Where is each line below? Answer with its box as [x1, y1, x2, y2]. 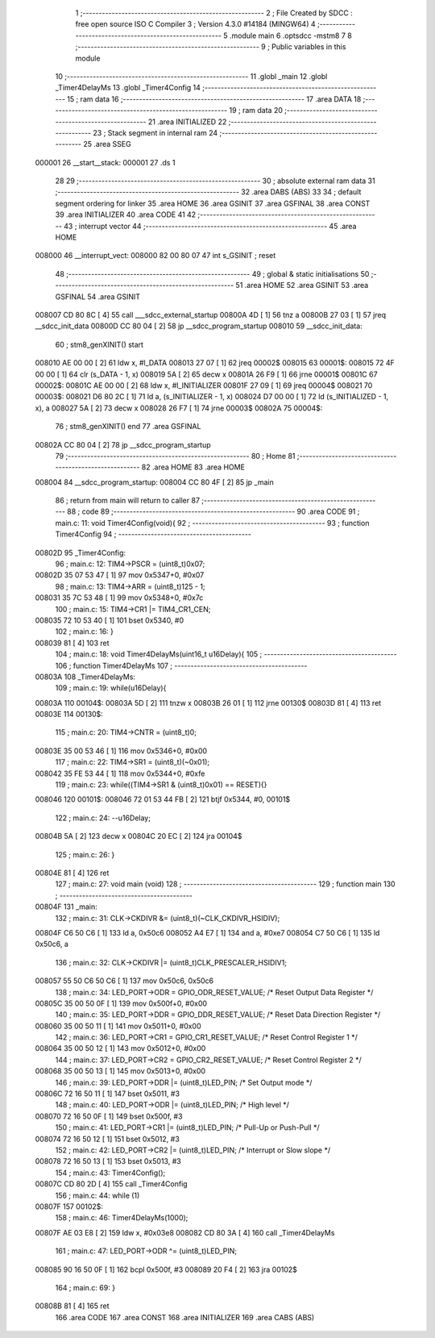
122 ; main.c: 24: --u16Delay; [55, 813, 151, 823]
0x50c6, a [35, 940, 68, 949]
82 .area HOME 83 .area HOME [141, 462, 246, 472]
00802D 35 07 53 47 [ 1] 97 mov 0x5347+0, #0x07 [35, 570, 205, 580]
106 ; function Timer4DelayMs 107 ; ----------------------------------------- [55, 661, 308, 670]
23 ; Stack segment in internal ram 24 [93, 127, 218, 137]
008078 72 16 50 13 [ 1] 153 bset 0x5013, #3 [35, 1157, 181, 1166]
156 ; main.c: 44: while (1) [55, 1190, 140, 1200]
